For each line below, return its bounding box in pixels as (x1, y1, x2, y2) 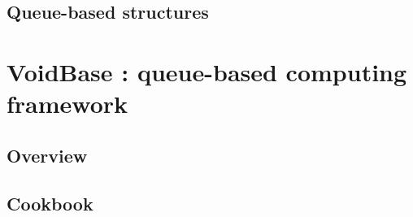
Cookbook (7, 190, 93, 215)
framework (7, 87, 128, 120)
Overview (7, 142, 88, 167)
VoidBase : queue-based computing (7, 54, 407, 88)
